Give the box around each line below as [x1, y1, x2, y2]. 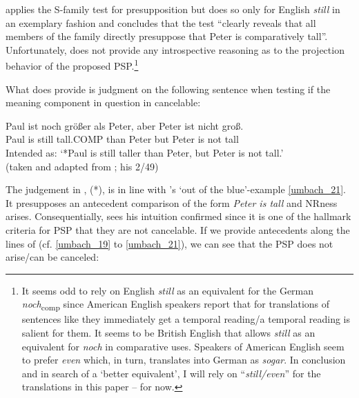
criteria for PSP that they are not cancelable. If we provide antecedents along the [6, 222, 350, 237]
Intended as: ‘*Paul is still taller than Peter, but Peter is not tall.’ [6, 146, 284, 159]
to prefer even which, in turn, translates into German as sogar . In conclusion [21, 352, 346, 367]
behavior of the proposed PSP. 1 [6, 57, 139, 73]
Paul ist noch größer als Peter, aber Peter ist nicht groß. [6, 118, 244, 132]
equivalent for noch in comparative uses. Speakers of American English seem [21, 339, 345, 353]
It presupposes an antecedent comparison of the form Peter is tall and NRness [6, 195, 338, 210]
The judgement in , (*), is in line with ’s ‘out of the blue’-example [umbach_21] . [6, 182, 346, 197]
